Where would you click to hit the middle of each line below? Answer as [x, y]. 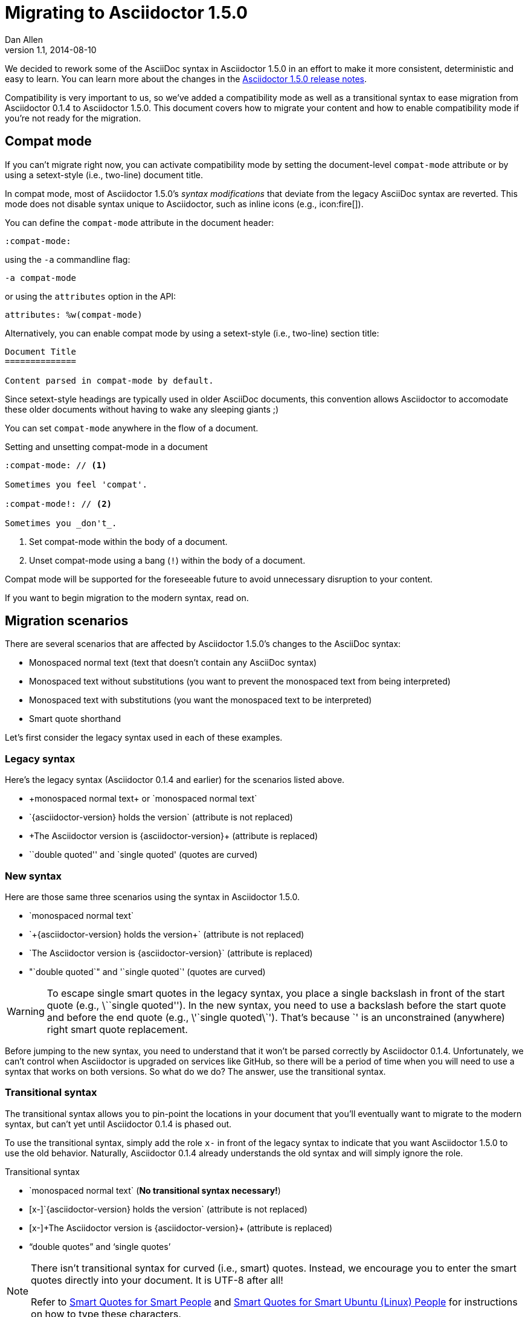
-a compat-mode [41, 278]
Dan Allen [24, 39]
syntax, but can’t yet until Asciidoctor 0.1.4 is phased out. [118, 1124]
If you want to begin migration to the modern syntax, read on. [127, 597]
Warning [26, 1011]
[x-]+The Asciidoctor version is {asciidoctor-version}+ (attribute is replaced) [181, 1228]
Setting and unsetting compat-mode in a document [106, 446]
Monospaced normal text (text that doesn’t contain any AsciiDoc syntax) [173, 663]
